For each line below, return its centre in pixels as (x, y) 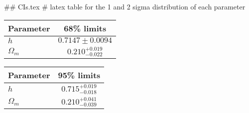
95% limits (79, 75)
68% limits (85, 28)
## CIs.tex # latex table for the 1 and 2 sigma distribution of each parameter (125, 6)
